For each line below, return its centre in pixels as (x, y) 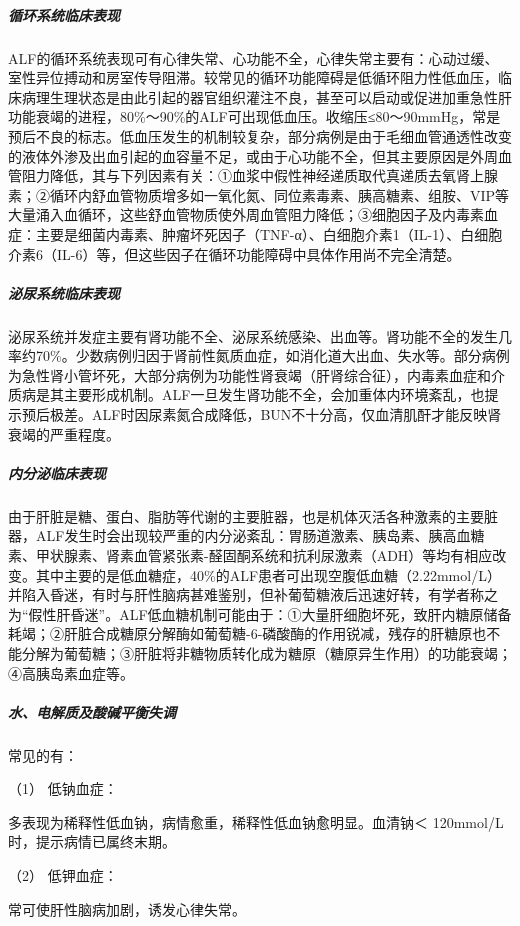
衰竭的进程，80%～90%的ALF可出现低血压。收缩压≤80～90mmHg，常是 (268, 116)
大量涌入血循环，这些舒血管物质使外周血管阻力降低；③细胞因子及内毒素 (246, 214)
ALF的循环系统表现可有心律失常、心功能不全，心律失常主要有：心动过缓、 (253, 57)
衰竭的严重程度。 (64, 433)
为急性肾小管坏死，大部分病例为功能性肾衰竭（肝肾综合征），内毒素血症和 (249, 374)
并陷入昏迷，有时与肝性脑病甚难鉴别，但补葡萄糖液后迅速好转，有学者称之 (253, 594)
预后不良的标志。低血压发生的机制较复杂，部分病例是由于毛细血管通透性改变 (260, 135)
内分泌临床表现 (57, 472)
